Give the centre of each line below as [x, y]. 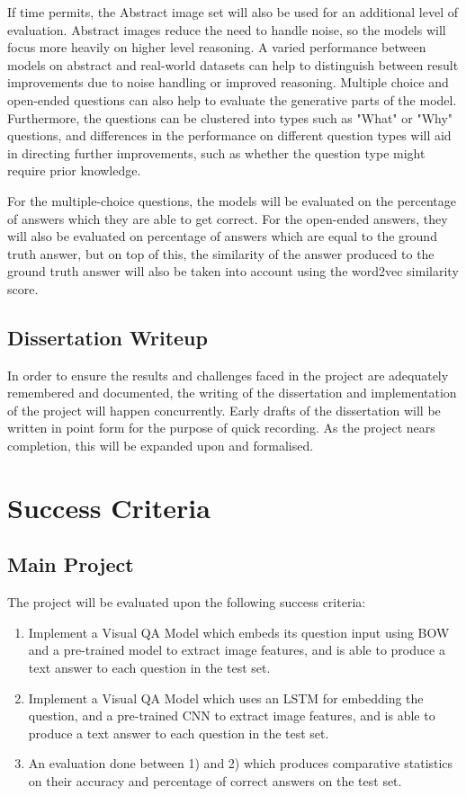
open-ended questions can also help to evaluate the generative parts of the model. [232, 99]
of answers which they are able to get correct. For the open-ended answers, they [228, 218]
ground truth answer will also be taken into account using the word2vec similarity [233, 271]
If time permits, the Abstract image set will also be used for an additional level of [233, 12]
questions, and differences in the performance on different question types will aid [229, 135]
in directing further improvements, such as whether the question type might [216, 152]
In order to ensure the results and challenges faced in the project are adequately [228, 375]
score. [23, 288]
